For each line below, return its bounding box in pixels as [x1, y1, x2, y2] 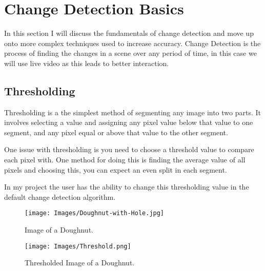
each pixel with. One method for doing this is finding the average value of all [4, 154, 246, 165]
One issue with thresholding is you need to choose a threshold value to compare [4, 144, 254, 155]
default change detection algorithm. [4, 191, 116, 202]
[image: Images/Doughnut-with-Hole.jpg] [25, 210, 165, 217]
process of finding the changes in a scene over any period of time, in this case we [4, 48, 257, 58]
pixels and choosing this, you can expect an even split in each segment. [4, 164, 227, 175]
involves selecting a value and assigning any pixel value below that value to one [4, 117, 253, 128]
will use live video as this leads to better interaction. [4, 57, 169, 68]
